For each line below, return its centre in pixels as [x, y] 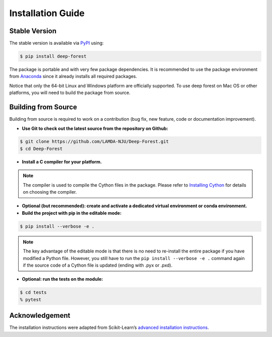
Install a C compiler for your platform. [62, 161]
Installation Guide [47, 13]
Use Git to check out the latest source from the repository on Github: [95, 128]
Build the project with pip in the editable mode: [72, 213]
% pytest [31, 300]
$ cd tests [33, 292]
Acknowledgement [40, 316]
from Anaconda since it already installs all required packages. [73, 76]
